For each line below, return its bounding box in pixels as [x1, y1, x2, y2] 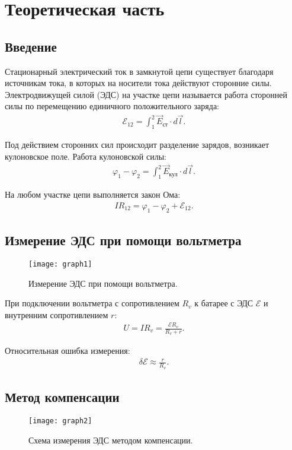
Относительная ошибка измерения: [5, 344, 130, 357]
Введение [5, 37, 57, 55]
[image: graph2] [28, 416, 92, 425]
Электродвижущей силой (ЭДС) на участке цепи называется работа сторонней [5, 88, 288, 100]
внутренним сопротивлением [5, 308, 108, 321]
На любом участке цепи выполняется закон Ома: [5, 188, 181, 201]
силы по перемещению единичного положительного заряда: [5, 100, 219, 112]
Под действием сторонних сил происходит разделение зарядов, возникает [5, 138, 269, 150]
